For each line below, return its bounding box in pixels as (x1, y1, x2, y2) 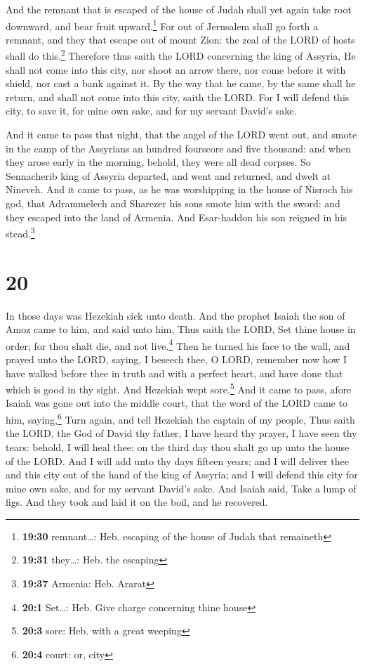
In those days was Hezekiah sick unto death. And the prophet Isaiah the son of (6, 308, 345, 322)
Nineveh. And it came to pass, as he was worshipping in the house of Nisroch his (6, 182, 353, 197)
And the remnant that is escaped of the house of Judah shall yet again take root (6, 2, 352, 16)
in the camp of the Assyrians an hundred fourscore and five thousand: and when (6, 141, 351, 155)
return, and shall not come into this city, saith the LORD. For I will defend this (6, 89, 350, 104)
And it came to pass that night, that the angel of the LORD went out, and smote (6, 127, 357, 142)
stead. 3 (6, 224, 35, 240)
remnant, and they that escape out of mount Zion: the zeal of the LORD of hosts (6, 32, 355, 46)
